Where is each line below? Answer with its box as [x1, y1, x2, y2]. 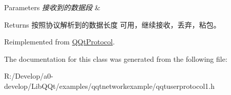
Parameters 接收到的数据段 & [4, 2, 101, 12]
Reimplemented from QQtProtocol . [4, 36, 115, 47]
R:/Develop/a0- [4, 70, 53, 81]
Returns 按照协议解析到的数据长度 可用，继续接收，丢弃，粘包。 [4, 19, 221, 30]
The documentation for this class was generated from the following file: [4, 53, 227, 64]
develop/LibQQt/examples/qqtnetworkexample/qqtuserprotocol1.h [4, 80, 215, 91]
